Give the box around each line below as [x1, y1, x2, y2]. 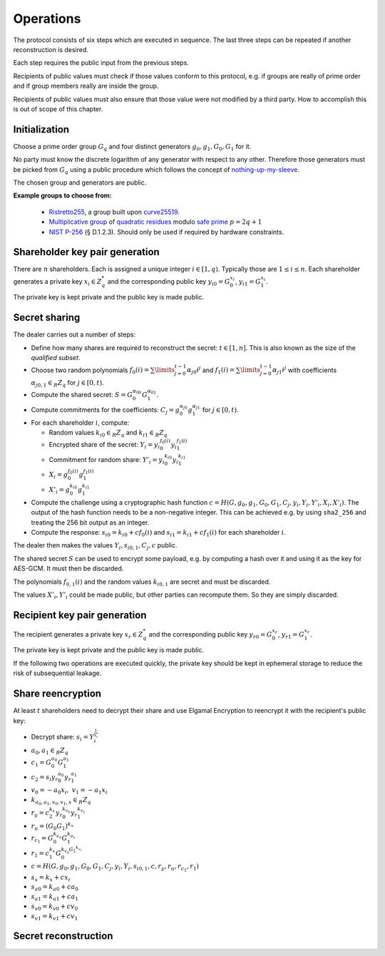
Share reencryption [13, 688, 102, 700]
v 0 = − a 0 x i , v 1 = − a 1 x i [31, 786, 108, 796]
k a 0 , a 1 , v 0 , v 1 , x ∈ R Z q [31, 796, 91, 806]
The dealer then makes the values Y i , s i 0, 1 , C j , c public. [13, 541, 178, 552]
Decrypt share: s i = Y [31, 732, 94, 743]
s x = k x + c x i [31, 873, 71, 883]
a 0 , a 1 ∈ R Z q [31, 746, 69, 756]
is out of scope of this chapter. [13, 104, 103, 113]
